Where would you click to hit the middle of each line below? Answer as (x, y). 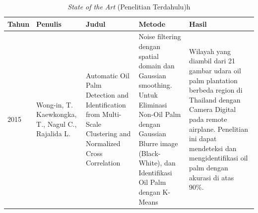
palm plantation (213, 80)
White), (150, 163)
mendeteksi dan (213, 148)
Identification (106, 104)
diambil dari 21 (212, 61)
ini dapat (203, 138)
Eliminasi (153, 104)
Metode (152, 24)
